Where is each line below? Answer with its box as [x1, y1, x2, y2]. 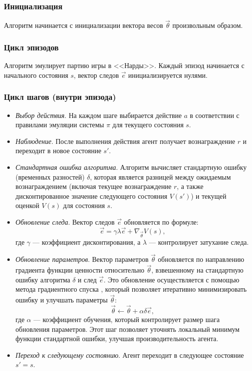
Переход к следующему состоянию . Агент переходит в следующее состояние [15, 349, 244, 360]
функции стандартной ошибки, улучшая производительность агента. [15, 333, 218, 344]
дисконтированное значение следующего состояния [15, 190, 168, 201]
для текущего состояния [112, 119, 184, 130]
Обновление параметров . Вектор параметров [15, 254, 149, 264]
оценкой [15, 200, 40, 210]
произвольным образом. [172, 20, 243, 30]
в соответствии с [189, 110, 240, 120]
